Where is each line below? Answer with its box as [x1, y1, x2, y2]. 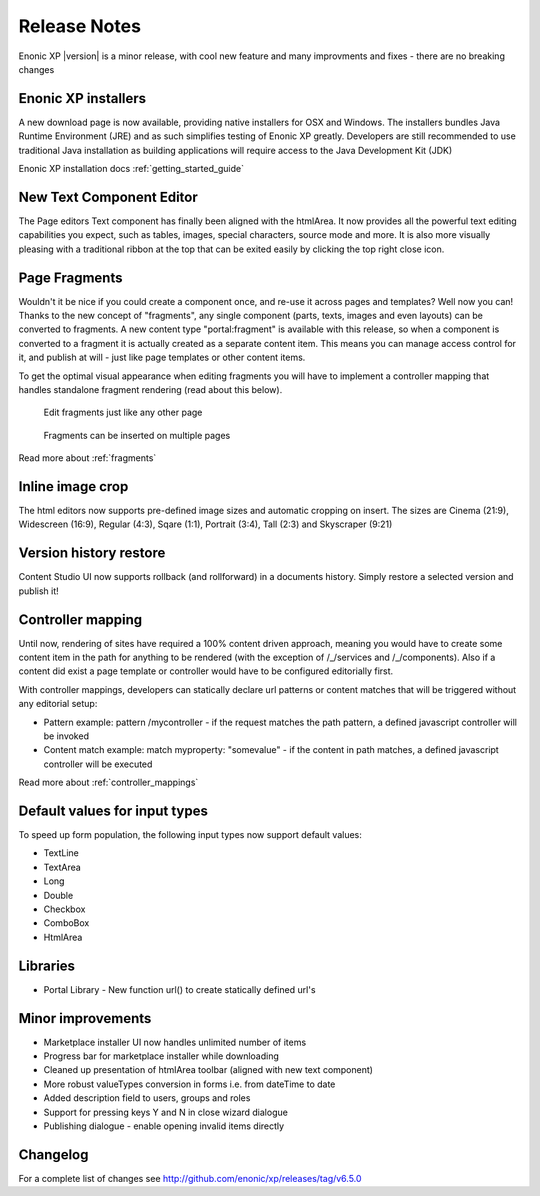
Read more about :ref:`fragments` [18, 452, 157, 464]
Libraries [18, 957, 75, 974]
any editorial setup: [18, 698, 98, 710]
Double [43, 889, 74, 901]
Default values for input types [18, 802, 209, 819]
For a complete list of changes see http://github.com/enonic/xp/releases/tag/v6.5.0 [18, 1172, 362, 1184]
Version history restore [18, 545, 166, 562]
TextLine [43, 847, 80, 859]
